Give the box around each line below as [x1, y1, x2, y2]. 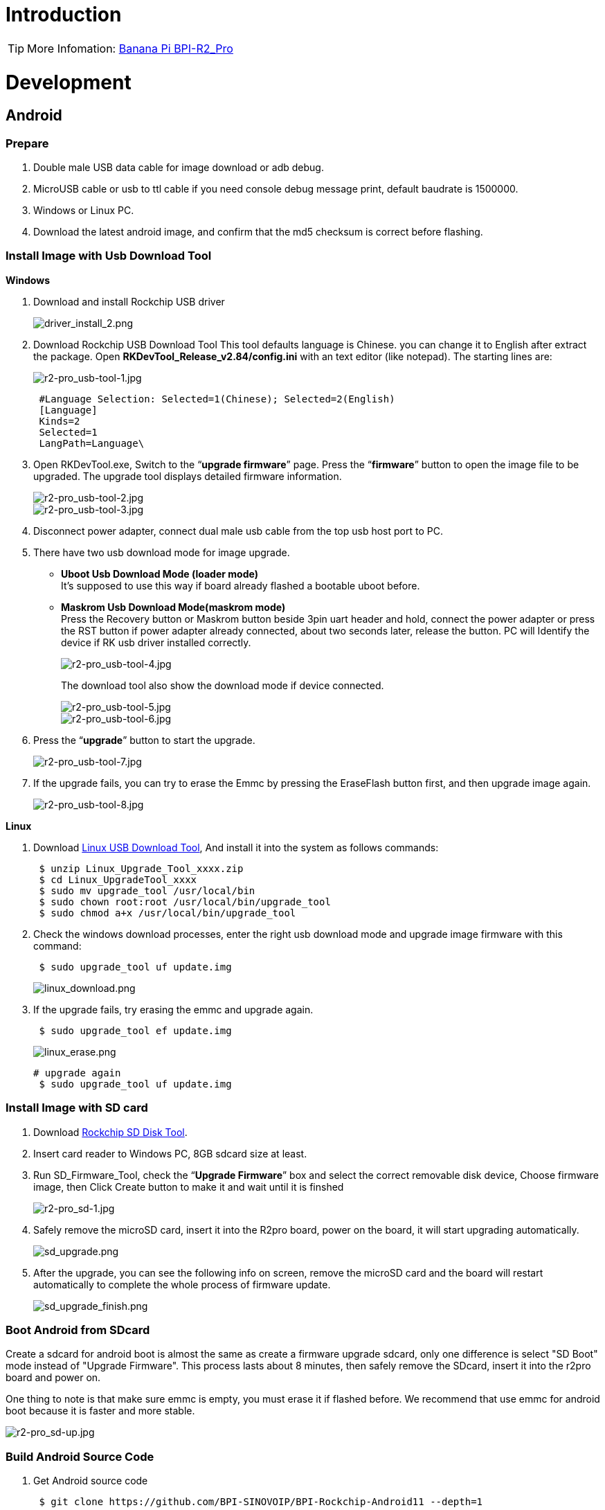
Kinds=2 [39, 415, 80, 427]
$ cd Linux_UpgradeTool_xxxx [39, 873, 197, 885]
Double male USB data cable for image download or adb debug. [33, 161, 324, 174]
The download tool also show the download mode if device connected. [61, 679, 384, 691]
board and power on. [6, 1371, 101, 1384]
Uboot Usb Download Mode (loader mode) [61, 567, 258, 580]
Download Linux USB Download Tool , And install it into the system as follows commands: [33, 841, 439, 853]
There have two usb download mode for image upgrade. [33, 546, 290, 558]
